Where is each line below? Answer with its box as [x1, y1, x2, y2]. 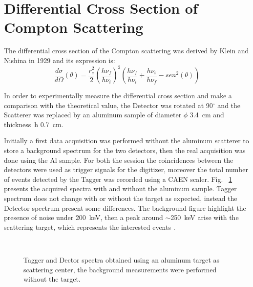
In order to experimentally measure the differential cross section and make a [4, 90, 232, 100]
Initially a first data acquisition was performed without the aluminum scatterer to [4, 135, 249, 146]
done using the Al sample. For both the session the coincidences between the [4, 155, 233, 165]
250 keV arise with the [170, 212, 239, 222]
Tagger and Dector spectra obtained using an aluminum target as [23, 254, 220, 265]
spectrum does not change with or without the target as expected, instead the [4, 193, 237, 203]
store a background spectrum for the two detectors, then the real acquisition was [4, 145, 246, 155]
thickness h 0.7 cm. [4, 119, 63, 129]
